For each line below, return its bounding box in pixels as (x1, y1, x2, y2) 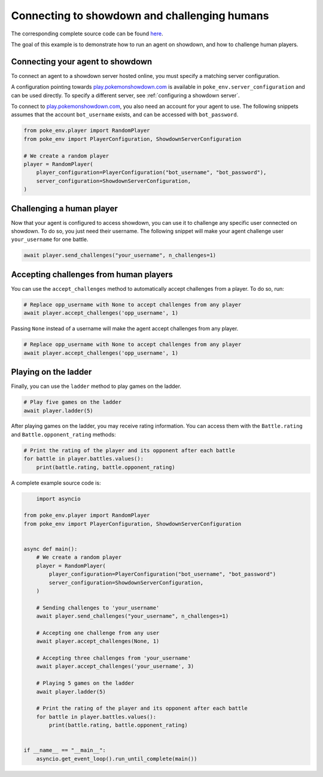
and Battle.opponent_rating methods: (11, 430, 116, 438)
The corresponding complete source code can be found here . (11, 30, 164, 37)
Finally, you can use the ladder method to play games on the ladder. (11, 383, 182, 390)
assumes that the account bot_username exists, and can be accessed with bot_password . (11, 111, 239, 118)
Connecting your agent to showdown (11, 56, 153, 67)
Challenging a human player (11, 203, 118, 213)
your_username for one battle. (11, 236, 89, 243)
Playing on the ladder (11, 367, 92, 377)
